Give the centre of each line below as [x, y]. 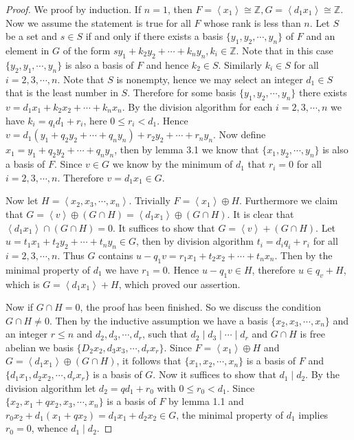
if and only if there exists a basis [154, 36]
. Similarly [240, 64]
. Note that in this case [285, 50]
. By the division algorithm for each [197, 106]
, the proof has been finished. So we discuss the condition [201, 307]
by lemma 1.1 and [206, 401]
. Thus [71, 255]
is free [312, 334]
